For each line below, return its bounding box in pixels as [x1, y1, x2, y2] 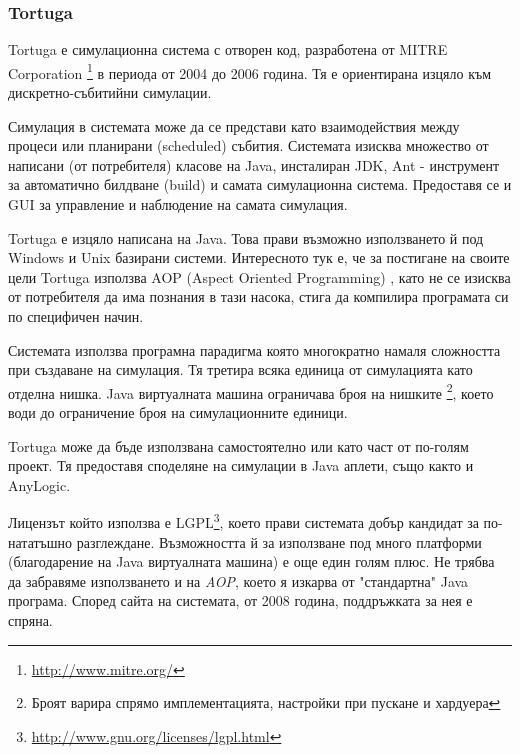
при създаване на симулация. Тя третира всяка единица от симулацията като [8, 359, 473, 380]
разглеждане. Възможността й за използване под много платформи [76, 531, 482, 552]
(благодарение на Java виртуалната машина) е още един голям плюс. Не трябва [8, 551, 495, 572]
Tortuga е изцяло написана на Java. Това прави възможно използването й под [8, 227, 484, 248]
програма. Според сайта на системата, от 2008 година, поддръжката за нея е [8, 590, 473, 611]
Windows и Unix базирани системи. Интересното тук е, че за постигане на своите [8, 247, 510, 268]
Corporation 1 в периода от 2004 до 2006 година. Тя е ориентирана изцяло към [8, 59, 492, 83]
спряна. [8, 610, 53, 631]
